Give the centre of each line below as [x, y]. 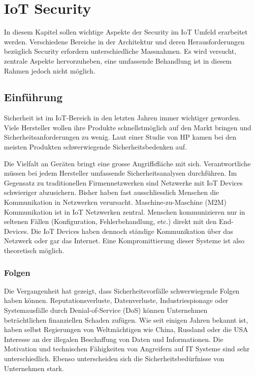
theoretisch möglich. [34, 250]
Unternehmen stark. [34, 368]
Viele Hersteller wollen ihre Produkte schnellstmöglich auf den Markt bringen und [128, 127]
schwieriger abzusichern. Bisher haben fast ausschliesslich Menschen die [112, 192]
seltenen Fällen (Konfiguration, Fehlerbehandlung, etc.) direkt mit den [111, 221]
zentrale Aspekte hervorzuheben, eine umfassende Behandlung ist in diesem [118, 60]
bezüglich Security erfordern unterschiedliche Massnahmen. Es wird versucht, [120, 51]
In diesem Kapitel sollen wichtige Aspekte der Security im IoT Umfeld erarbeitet [126, 32]
